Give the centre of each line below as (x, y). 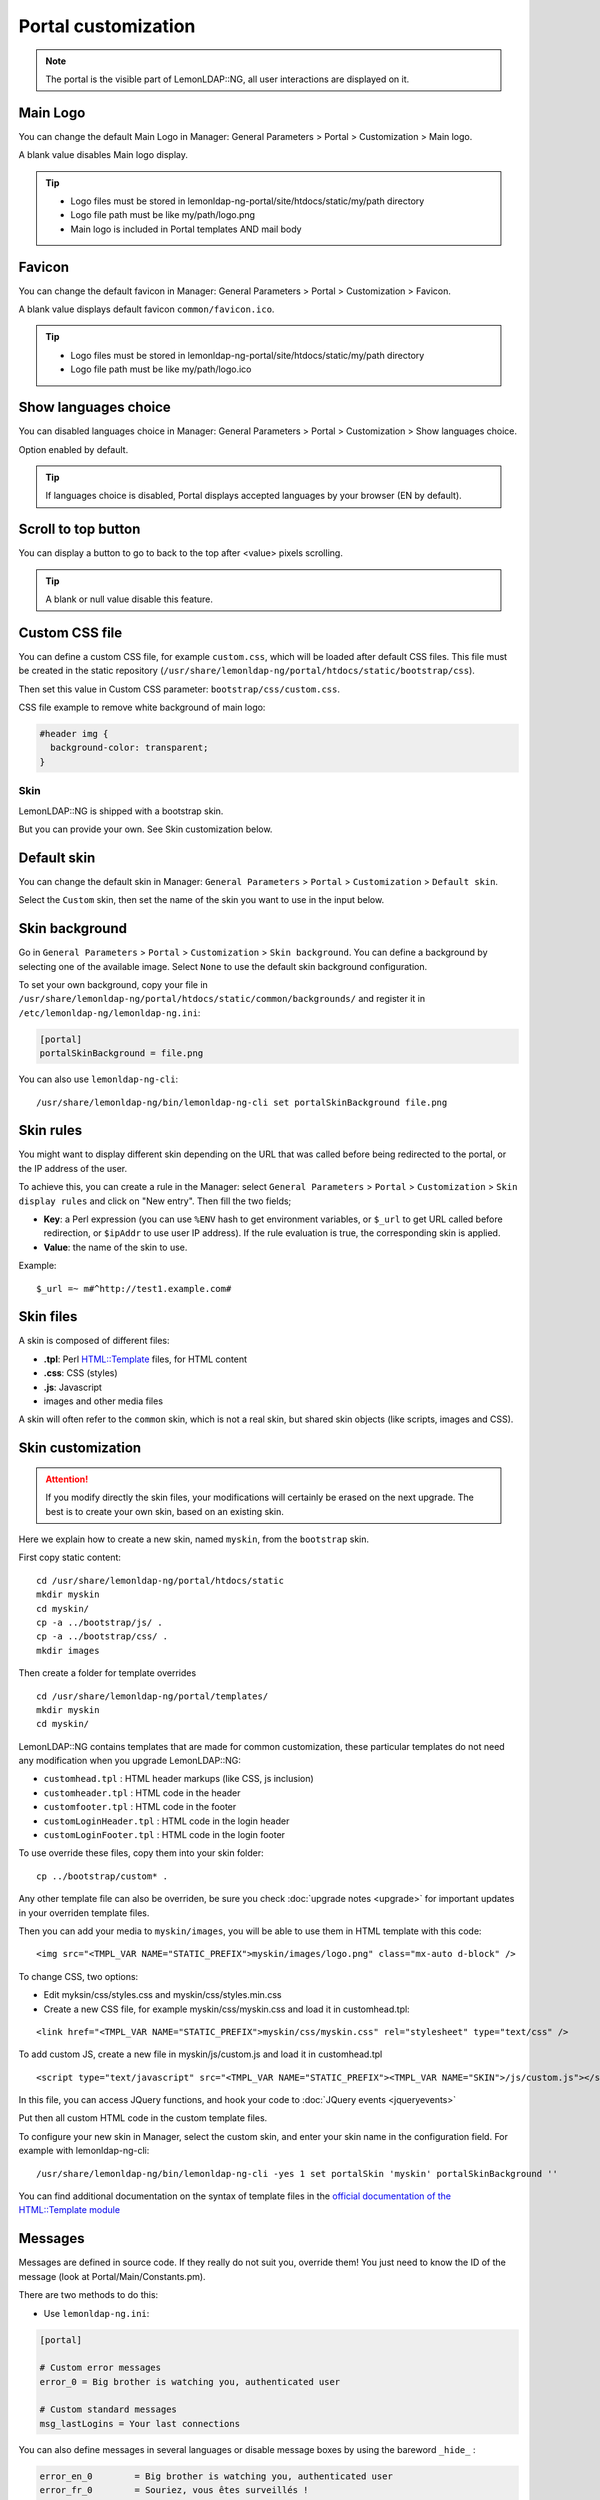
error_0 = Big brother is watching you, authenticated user (190, 2381)
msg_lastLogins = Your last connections (139, 2423)
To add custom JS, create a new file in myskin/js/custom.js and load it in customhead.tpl (200, 2054)
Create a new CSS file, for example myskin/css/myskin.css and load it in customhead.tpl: (226, 2009)
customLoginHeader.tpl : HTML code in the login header (166, 1821)
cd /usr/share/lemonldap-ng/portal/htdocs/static (160, 1580)
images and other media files (103, 1401)
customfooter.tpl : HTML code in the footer (140, 1807)
